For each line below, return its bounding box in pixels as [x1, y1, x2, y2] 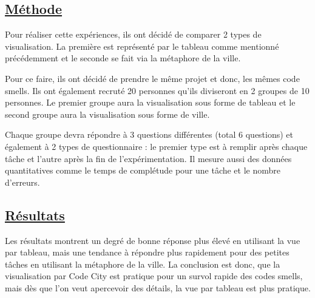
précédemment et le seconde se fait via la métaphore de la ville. [5, 52, 241, 64]
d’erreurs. [5, 175, 40, 188]
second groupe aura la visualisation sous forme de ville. [5, 107, 210, 120]
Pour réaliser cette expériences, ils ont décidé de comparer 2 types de [5, 28, 262, 41]
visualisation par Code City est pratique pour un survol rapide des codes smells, [5, 269, 303, 282]
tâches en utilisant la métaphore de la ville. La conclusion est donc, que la [5, 257, 280, 270]
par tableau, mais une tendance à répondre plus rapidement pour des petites [5, 246, 290, 259]
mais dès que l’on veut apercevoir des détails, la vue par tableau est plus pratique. [5, 281, 311, 294]
